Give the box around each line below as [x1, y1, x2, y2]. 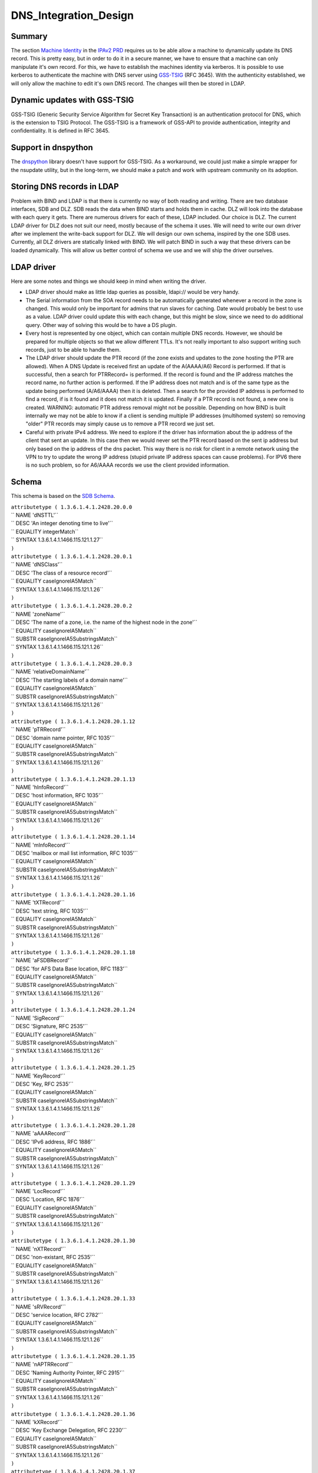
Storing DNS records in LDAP [11, 181, 119, 191]
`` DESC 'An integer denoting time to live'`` [11, 520, 113, 527]
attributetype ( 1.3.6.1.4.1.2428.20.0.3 [11, 660, 132, 667]
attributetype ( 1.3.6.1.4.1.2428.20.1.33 [11, 1295, 135, 1302]
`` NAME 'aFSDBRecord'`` [11, 957, 73, 964]
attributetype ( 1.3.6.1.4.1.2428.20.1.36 [11, 1411, 135, 1417]
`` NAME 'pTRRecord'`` [11, 726, 66, 733]
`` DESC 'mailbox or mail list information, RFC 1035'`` [11, 850, 138, 857]
